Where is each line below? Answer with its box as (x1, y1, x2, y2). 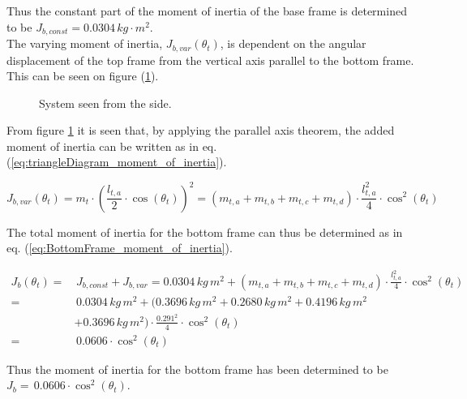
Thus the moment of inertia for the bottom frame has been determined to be (6, 360, 388, 377)
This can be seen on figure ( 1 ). (6, 67, 159, 84)
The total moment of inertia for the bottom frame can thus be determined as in (6, 223, 403, 240)
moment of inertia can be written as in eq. (6, 137, 217, 154)
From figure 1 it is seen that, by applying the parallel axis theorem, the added (6, 122, 395, 139)
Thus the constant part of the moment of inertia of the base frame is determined (6, 2, 407, 19)
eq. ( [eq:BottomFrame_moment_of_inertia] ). (6, 239, 233, 256)
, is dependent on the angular (220, 35, 366, 52)
